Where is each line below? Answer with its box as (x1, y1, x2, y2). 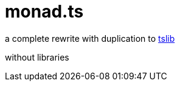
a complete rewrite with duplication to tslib (5, 33, 175, 44)
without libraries (5, 51, 69, 62)
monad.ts (5, 1, 84, 22)
